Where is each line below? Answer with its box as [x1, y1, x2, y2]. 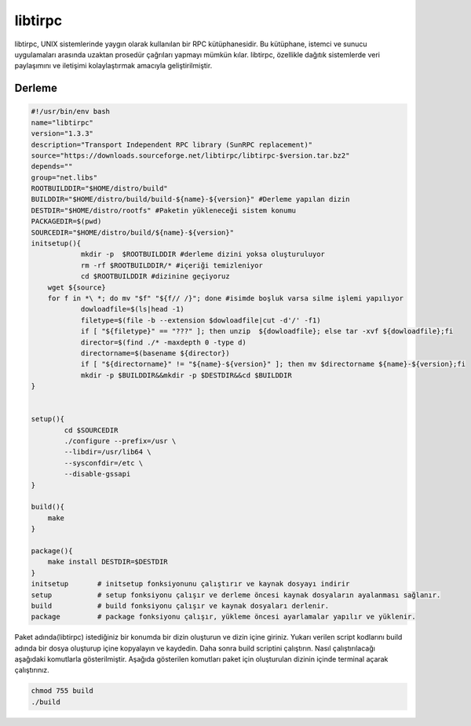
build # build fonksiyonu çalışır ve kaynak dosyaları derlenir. [31, 601, 330, 610]
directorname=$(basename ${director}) [80, 348, 231, 357]
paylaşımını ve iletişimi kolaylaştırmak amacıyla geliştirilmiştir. [14, 61, 213, 71]
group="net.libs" [31, 173, 98, 182]
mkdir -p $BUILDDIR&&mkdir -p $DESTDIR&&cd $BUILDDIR [80, 370, 292, 380]
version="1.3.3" [31, 130, 94, 138]
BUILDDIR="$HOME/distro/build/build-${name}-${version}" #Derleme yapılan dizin [31, 195, 350, 204]
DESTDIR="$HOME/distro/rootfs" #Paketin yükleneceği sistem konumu [31, 206, 297, 215]
